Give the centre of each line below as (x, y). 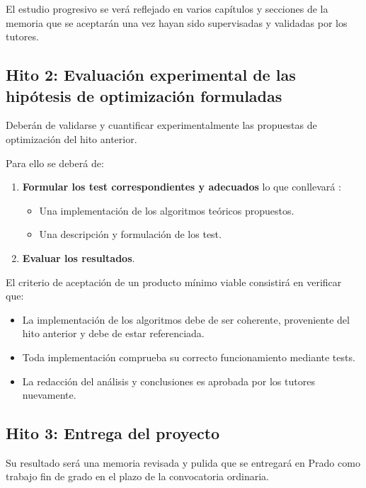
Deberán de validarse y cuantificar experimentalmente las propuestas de (161, 125)
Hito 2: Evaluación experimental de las (151, 75)
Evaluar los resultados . (79, 257)
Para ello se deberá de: (55, 163)
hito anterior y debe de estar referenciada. (113, 333)
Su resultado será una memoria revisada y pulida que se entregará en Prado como (183, 462)
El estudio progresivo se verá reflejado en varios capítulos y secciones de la (167, 8)
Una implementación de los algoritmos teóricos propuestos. (167, 210)
